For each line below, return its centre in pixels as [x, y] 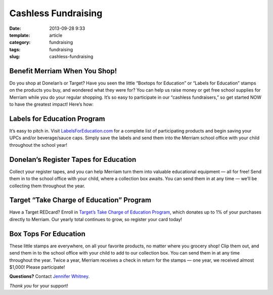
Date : [15, 28]
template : [20, 35]
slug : [15, 57]
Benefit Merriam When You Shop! [63, 71]
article [56, 35]
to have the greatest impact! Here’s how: [51, 104]
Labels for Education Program [57, 119]
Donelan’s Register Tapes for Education [73, 159]
